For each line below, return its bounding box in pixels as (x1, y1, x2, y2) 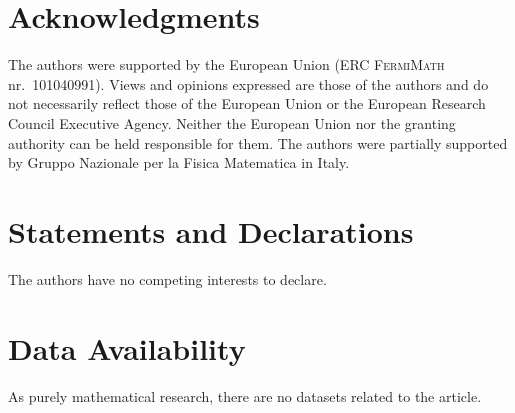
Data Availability (8, 327, 246, 368)
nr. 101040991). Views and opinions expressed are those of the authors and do (8, 73, 489, 94)
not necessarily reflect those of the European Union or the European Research (8, 93, 486, 114)
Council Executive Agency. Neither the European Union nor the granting (8, 112, 456, 133)
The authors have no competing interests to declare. (8, 268, 327, 289)
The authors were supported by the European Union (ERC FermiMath (8, 54, 445, 75)
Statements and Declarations (8, 210, 414, 251)
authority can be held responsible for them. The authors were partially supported (8, 132, 508, 153)
